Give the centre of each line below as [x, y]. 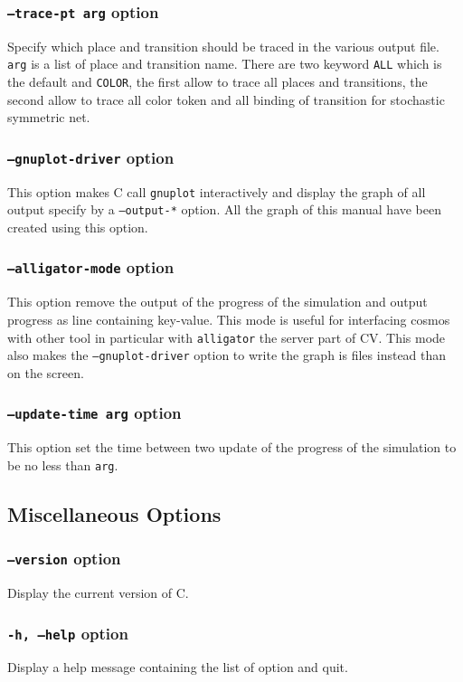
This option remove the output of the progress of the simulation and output [217, 302]
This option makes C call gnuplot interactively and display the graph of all [217, 191]
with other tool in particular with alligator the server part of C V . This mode [227, 337]
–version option [64, 559]
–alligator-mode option [91, 267]
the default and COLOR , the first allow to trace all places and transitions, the [217, 82]
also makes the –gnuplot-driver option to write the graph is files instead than [227, 355]
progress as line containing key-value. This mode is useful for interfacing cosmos [229, 319]
